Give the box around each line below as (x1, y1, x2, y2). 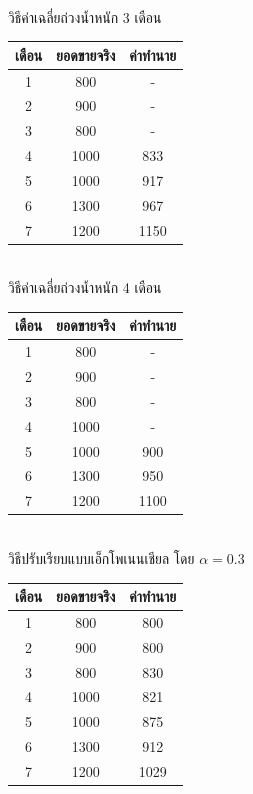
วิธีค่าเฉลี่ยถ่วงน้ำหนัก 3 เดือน (8, 6, 162, 27)
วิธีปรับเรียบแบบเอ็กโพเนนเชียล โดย (8, 547, 195, 568)
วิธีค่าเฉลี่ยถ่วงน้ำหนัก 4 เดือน (8, 277, 162, 298)
